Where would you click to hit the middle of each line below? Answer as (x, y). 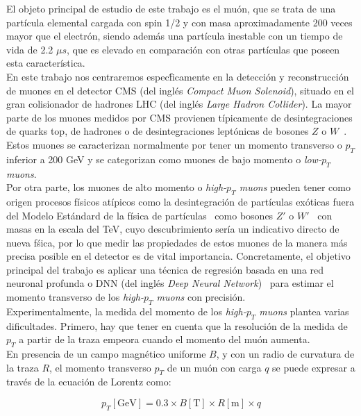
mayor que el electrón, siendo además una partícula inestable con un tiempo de (175, 36)
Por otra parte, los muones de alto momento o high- (117, 187)
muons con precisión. (201, 297)
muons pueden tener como (295, 187)
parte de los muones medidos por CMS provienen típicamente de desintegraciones (179, 117)
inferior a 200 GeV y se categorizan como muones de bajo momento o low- (164, 159)
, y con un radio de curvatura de (285, 354)
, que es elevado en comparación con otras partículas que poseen (203, 49)
